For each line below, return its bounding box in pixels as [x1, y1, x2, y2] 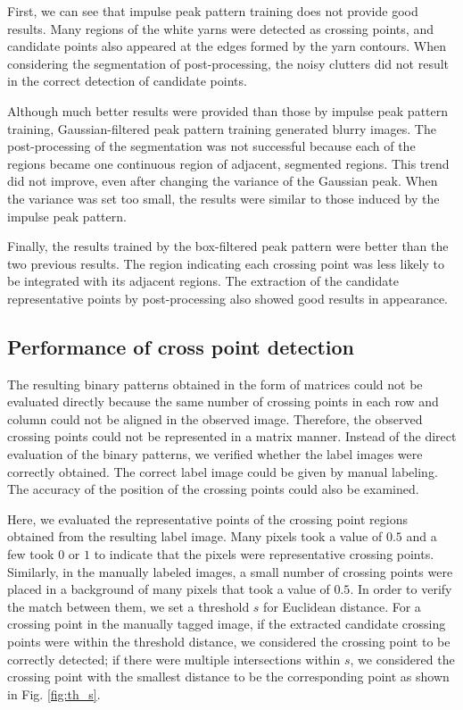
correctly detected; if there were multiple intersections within [7, 649, 341, 668]
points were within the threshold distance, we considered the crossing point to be [7, 632, 451, 651]
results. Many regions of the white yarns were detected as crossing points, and [7, 19, 434, 38]
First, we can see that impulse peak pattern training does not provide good [7, 2, 418, 20]
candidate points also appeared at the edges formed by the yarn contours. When [7, 37, 447, 55]
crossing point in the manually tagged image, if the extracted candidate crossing [7, 614, 446, 633]
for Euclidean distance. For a [263, 597, 421, 615]
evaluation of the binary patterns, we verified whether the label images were [7, 445, 423, 464]
